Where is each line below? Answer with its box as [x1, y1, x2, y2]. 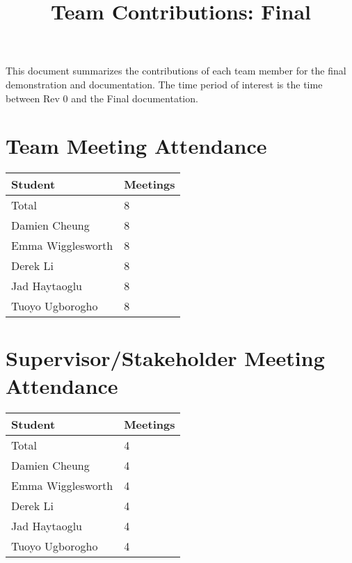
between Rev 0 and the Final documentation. [6, 90, 198, 105]
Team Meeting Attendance [6, 132, 267, 160]
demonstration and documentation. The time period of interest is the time [6, 77, 323, 91]
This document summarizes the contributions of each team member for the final [6, 63, 346, 78]
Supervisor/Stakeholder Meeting [6, 344, 325, 372]
